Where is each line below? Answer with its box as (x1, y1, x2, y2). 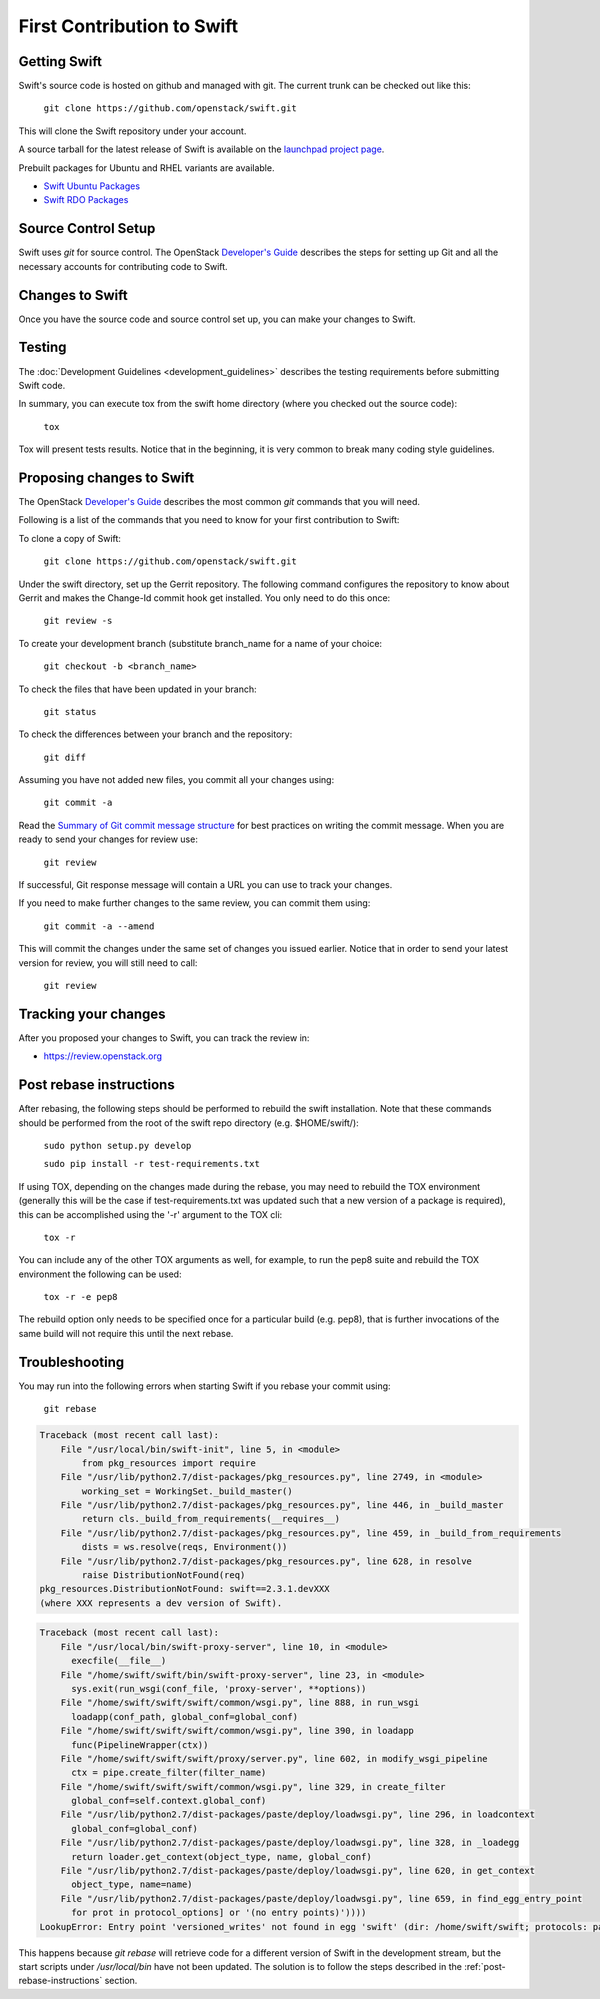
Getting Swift (18, 53, 102, 70)
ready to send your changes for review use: (18, 833, 199, 845)
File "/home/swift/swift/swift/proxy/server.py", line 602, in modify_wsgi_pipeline (60, 1753, 489, 1764)
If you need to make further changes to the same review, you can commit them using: (18, 897, 371, 909)
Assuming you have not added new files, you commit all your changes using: (18, 774, 335, 786)
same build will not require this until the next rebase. (18, 1327, 234, 1339)
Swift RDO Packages (43, 194, 129, 206)
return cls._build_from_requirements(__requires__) (81, 1513, 341, 1525)
